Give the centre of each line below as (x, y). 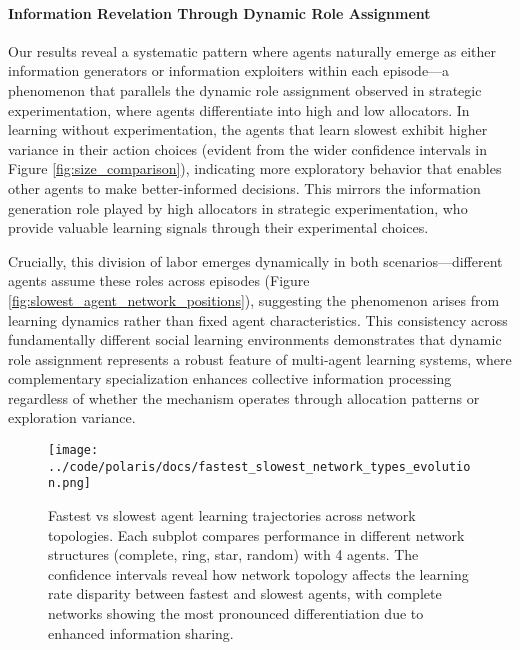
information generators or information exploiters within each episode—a (229, 70)
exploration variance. (72, 417)
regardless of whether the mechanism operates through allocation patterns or (244, 397)
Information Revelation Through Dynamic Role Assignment (219, 12)
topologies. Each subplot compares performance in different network (256, 534)
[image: (73, 450)
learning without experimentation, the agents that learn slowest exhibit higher (248, 129)
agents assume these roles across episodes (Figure (159, 280)
